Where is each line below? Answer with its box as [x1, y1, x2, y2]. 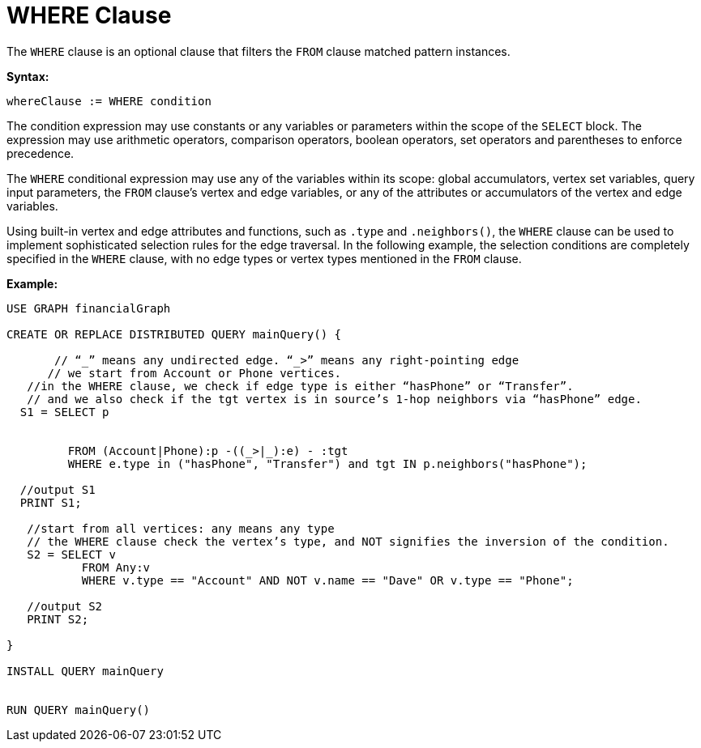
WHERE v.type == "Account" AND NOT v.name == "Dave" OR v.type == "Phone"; [81, 573, 574, 587]
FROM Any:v [81, 560, 151, 574]
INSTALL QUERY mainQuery [6, 664, 164, 678]
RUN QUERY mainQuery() [6, 703, 151, 716]
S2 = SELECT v [27, 547, 116, 561]
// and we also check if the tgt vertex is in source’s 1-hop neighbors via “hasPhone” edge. [27, 392, 642, 406]
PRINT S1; [19, 495, 82, 509]
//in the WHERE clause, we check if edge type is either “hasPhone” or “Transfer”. [27, 379, 574, 393]
